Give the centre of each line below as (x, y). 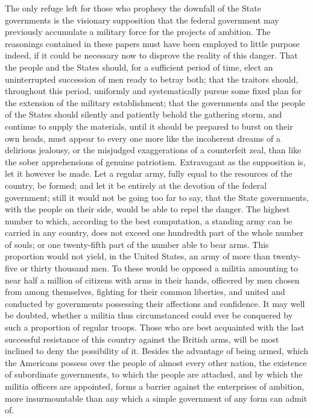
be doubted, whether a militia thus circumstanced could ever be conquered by (149, 315)
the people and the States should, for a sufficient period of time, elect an (139, 67)
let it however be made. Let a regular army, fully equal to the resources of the (149, 173)
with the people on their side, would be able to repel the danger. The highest (147, 209)
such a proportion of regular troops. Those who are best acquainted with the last (155, 327)
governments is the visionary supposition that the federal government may (142, 20)
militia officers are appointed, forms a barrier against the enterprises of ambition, (155, 386)
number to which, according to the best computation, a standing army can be (149, 220)
